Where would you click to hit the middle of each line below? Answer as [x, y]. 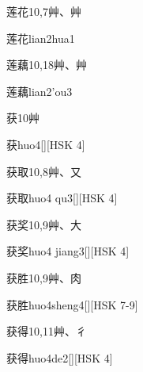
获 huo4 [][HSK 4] [46, 144]
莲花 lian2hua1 [41, 38]
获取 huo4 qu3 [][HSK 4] [62, 198]
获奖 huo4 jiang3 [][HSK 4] [68, 251]
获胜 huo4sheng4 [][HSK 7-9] [72, 304]
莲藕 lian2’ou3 [40, 91]
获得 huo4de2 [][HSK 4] [60, 357]
